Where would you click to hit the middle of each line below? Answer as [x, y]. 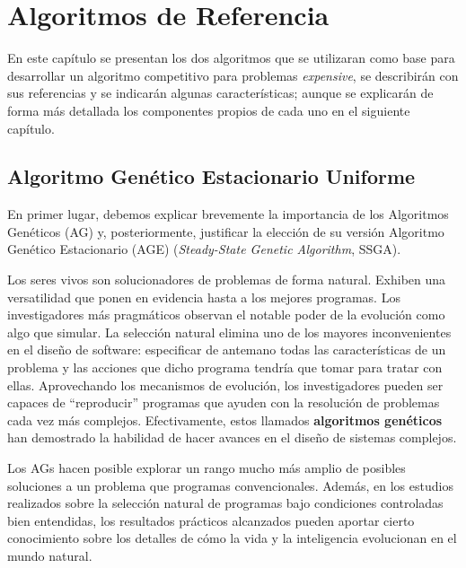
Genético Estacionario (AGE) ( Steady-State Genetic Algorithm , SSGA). [204, 249]
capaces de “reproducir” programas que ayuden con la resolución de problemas [224, 402]
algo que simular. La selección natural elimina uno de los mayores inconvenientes [229, 332]
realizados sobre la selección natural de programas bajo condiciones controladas [225, 503]
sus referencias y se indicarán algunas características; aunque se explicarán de [220, 93]
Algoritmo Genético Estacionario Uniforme [211, 176]
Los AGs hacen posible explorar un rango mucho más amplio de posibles [207, 468]
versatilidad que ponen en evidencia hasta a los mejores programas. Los [204, 297]
